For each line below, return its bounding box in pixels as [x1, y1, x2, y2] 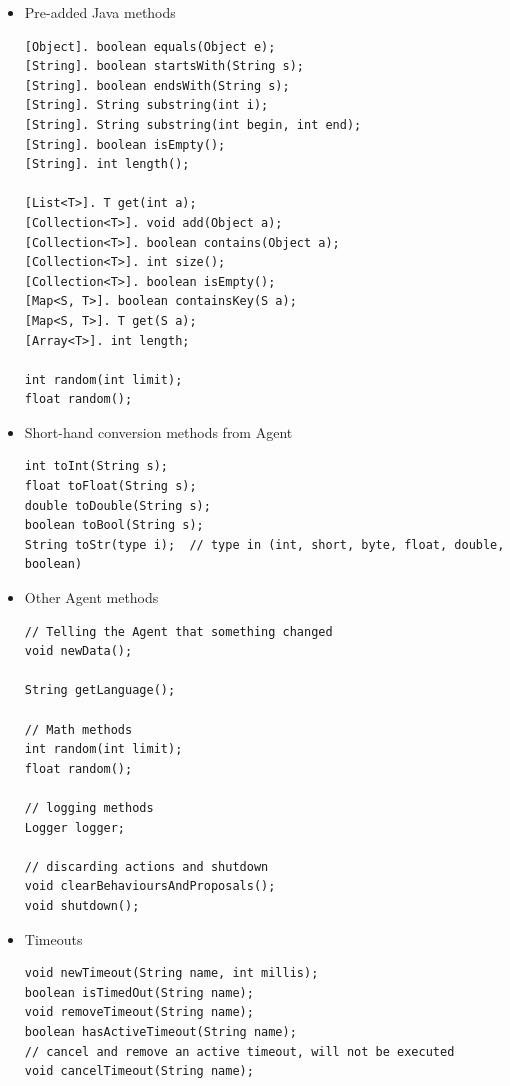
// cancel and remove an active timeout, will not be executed [24, 1044, 455, 1059]
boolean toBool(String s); [24, 518, 204, 533]
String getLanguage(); [24, 683, 176, 698]
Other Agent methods [24, 587, 159, 608]
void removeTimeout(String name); [24, 1005, 254, 1020]
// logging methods [24, 800, 154, 815]
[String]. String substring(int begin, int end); [24, 117, 362, 132]
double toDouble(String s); [24, 498, 211, 513]
